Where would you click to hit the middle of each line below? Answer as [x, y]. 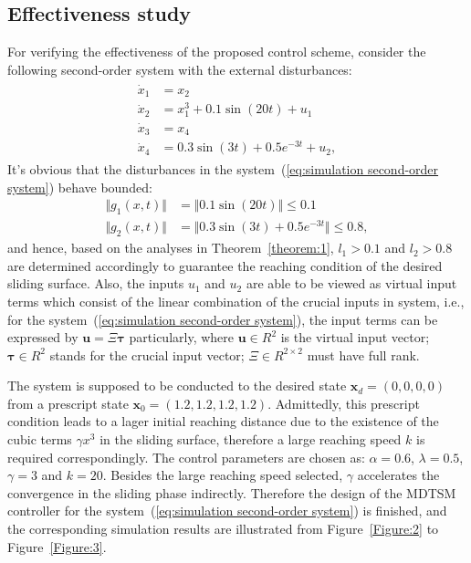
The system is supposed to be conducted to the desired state [177, 386]
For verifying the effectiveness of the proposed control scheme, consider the [217, 52]
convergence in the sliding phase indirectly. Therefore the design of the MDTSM [232, 492]
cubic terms [40, 439]
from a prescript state [68, 403]
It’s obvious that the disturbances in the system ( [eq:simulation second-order [223, 169]
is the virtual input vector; [355, 337]
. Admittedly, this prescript [344, 403]
